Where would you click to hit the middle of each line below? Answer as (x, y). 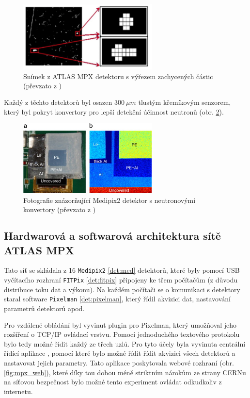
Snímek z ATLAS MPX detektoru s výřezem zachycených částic (118, 76)
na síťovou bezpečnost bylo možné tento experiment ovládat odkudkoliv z (113, 382)
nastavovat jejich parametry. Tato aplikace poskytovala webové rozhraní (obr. (119, 362)
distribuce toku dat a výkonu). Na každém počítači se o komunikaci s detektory (122, 289)
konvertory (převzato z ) (60, 209)
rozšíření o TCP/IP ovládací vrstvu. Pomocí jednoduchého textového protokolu (122, 334)
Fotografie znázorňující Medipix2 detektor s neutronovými (109, 200)
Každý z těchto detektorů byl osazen (58, 102)
